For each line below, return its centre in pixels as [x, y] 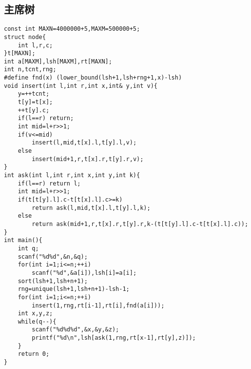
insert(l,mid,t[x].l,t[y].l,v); [84, 143]
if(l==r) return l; [49, 183]
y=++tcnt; [34, 94]
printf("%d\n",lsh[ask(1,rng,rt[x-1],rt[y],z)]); [114, 338]
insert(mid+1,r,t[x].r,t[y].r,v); [88, 159]
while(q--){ [37, 321]
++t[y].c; [34, 110]
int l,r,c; [35, 45]
